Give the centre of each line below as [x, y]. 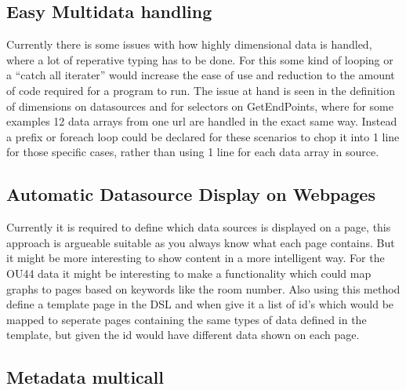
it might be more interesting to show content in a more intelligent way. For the [196, 258]
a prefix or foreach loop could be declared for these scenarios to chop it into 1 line [203, 136]
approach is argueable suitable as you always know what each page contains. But [201, 242]
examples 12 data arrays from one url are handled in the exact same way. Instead [202, 121]
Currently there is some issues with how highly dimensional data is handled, [189, 44]
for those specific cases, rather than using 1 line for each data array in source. [193, 152]
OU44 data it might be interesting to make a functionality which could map [189, 273]
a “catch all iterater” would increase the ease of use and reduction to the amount [201, 75]
